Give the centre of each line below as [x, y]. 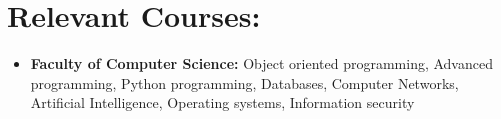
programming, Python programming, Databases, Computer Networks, [244, 82]
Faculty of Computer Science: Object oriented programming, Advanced [261, 63]
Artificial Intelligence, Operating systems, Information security [222, 102]
